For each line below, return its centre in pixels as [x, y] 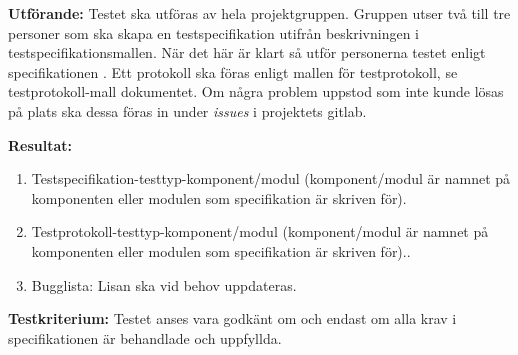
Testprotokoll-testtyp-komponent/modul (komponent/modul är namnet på [260, 231]
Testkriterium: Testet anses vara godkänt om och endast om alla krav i [232, 318]
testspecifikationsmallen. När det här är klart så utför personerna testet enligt [247, 52]
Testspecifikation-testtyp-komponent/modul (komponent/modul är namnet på [271, 178]
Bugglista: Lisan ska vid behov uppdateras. [164, 284]
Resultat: [40, 144]
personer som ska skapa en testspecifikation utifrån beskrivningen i [213, 32]
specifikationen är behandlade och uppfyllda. [145, 337]
